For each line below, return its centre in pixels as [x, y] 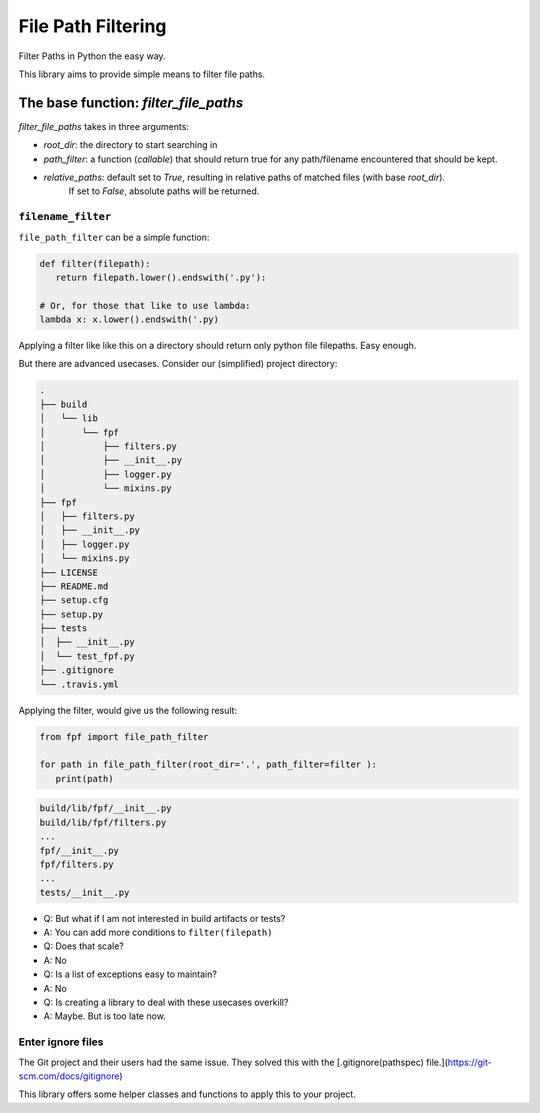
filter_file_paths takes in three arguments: [104, 126]
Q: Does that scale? [83, 946]
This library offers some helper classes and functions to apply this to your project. [187, 1094]
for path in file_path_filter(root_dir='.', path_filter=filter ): [208, 764]
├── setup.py [71, 614]
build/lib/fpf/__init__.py [105, 808]
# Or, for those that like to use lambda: [145, 305]
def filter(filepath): [95, 263]
